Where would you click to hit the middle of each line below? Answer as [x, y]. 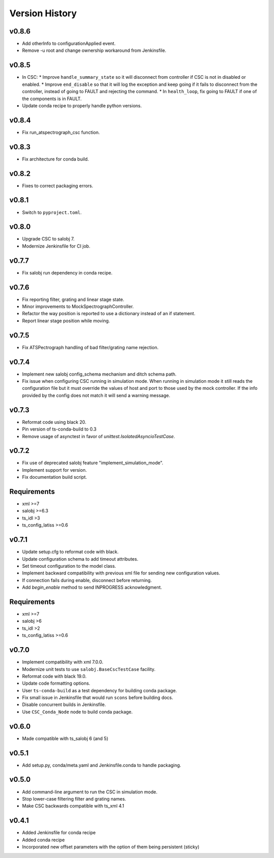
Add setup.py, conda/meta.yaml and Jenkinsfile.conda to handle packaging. [101, 765]
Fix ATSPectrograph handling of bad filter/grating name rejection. [90, 347]
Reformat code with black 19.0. [54, 676]
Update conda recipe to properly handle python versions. [82, 105]
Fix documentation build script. [55, 477]
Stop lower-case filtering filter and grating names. [74, 799]
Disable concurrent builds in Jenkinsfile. [64, 704]
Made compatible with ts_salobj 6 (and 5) [65, 738]
